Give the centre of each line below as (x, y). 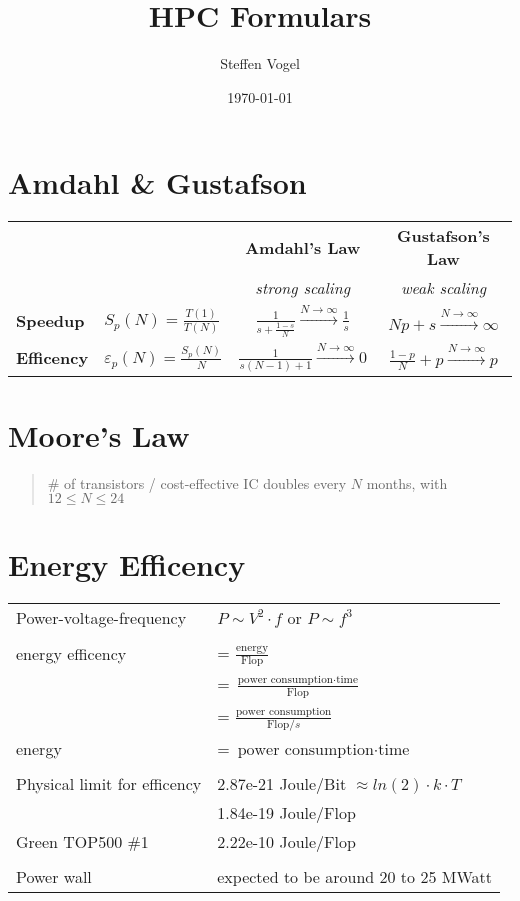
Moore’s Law (99, 434)
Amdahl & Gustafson (157, 182)
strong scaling (303, 288)
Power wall (54, 876)
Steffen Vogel (260, 63)
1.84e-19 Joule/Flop (286, 812)
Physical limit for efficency (109, 783)
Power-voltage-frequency (101, 617)
